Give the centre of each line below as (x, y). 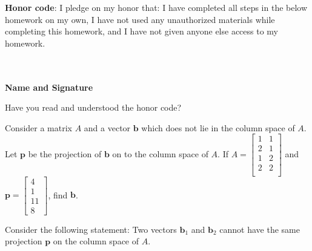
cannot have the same (260, 229)
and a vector (107, 127)
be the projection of (65, 153)
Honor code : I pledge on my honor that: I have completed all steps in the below (156, 7)
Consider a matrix (38, 127)
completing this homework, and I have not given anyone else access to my (141, 31)
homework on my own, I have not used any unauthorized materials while (140, 19)
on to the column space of (160, 153)
